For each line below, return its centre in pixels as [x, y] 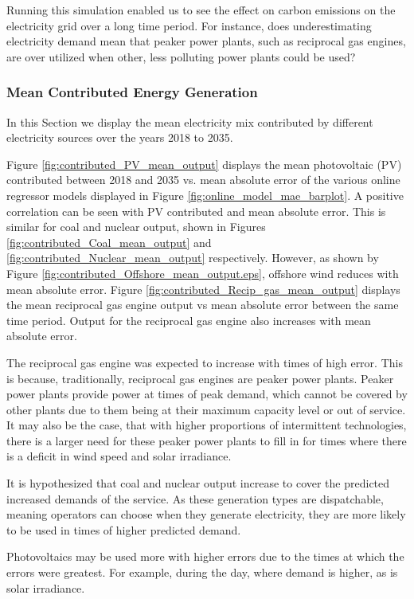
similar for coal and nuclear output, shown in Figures [136, 227]
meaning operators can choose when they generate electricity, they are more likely [206, 514]
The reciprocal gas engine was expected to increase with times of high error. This [205, 362]
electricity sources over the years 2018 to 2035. [120, 137]
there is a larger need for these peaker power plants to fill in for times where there [207, 440]
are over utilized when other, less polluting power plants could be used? [181, 56]
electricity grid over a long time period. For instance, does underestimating [189, 25]
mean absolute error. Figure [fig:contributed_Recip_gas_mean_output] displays [203, 289]
